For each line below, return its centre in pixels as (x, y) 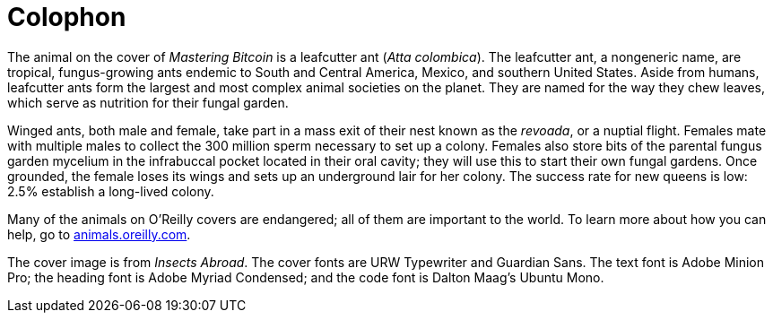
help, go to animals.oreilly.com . (99, 234)
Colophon (67, 17)
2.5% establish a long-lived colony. (111, 191)
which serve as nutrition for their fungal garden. (148, 102)
